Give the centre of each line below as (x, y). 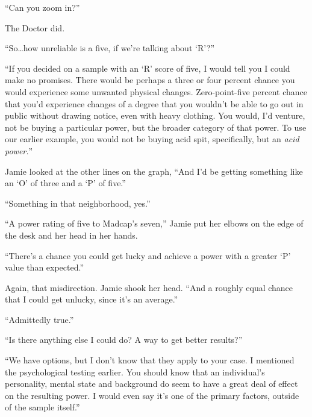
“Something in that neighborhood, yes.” (78, 203)
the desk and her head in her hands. (71, 235)
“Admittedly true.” (39, 319)
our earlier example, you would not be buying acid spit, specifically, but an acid (152, 139)
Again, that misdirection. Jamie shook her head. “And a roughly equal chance (149, 287)
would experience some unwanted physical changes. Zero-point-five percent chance (156, 91)
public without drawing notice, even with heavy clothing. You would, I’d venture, (155, 115)
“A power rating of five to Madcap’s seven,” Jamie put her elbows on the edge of (154, 223)
